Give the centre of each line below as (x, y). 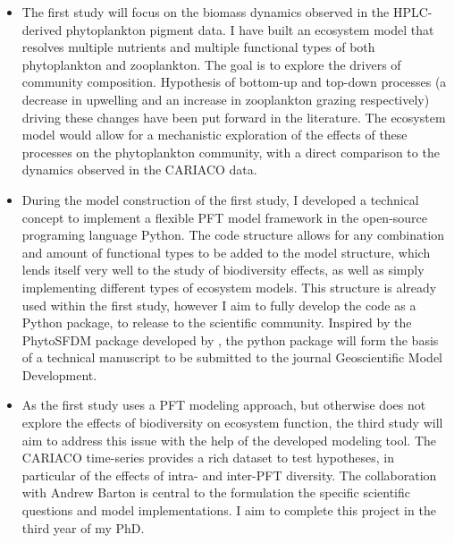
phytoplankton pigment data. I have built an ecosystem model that (250, 29)
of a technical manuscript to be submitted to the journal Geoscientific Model (232, 357)
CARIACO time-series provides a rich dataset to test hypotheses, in (208, 458)
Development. (59, 374)
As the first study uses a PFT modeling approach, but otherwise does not (224, 405)
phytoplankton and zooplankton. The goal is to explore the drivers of (211, 64)
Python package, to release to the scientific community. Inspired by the (217, 322)
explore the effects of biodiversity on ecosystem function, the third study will (232, 423)
